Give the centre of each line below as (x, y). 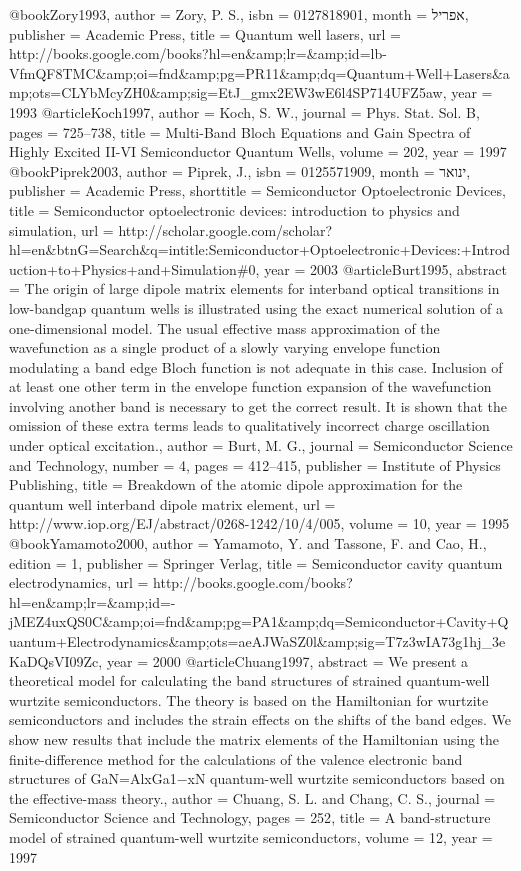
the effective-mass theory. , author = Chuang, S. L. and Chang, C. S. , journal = (252, 797)
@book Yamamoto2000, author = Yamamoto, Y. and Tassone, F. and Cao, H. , (248, 543)
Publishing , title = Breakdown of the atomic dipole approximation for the (236, 484)
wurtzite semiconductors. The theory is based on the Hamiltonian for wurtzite (249, 699)
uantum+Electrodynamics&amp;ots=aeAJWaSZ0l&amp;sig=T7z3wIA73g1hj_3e (257, 641)
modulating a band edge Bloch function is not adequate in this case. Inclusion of (256, 366)
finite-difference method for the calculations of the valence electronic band (236, 758)
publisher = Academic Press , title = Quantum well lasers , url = (205, 33)
